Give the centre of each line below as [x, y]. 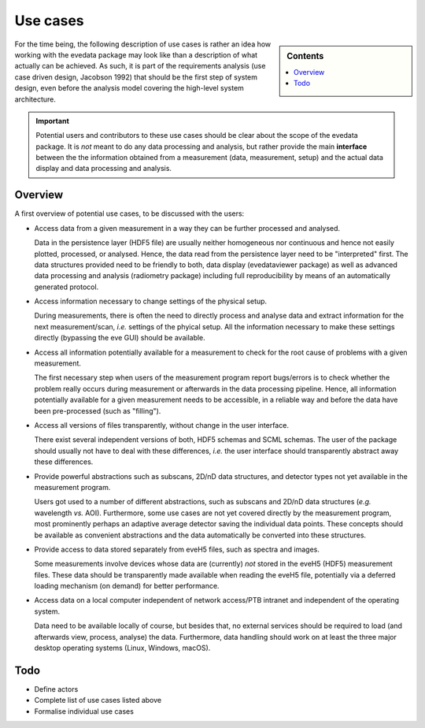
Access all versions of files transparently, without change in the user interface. [161, 425]
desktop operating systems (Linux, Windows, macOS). [122, 648]
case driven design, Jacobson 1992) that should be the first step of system [136, 77]
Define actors [56, 689]
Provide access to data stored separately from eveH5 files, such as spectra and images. [177, 549]
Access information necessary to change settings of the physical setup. [151, 301]
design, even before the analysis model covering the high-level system [129, 88]
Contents [305, 56]
